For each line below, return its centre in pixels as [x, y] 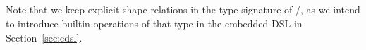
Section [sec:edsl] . [44, 37]
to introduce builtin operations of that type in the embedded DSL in [154, 23]
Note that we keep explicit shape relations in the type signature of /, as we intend [183, 10]
